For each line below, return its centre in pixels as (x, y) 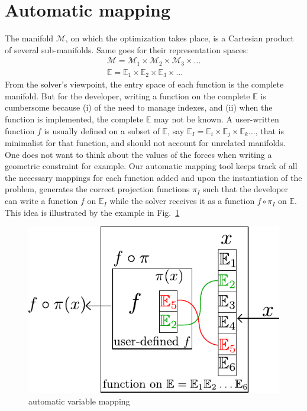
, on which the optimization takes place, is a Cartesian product (180, 38)
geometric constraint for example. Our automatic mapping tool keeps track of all (151, 166)
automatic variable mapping (79, 401)
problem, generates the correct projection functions (97, 189)
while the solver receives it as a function (182, 201)
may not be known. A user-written (216, 119)
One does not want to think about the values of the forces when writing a (138, 154)
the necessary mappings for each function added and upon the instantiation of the (153, 177)
